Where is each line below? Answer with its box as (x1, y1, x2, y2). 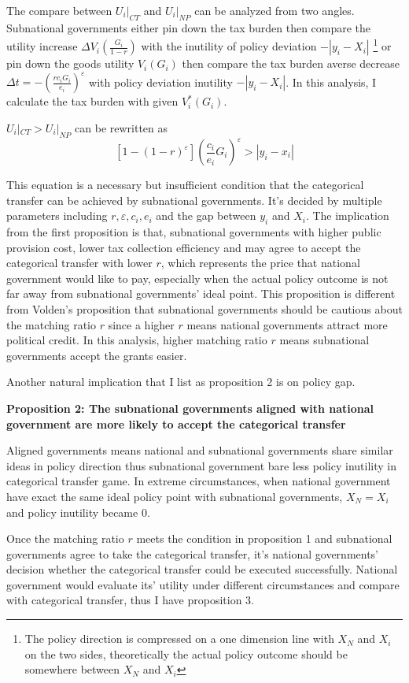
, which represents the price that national (160, 254, 360, 271)
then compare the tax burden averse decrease (182, 55, 400, 72)
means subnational (279, 332, 370, 348)
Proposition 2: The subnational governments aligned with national (6, 399, 374, 416)
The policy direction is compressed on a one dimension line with (24, 630, 334, 647)
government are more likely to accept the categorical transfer (6, 415, 346, 432)
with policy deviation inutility (89, 73, 233, 90)
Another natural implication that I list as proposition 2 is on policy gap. (6, 373, 356, 390)
